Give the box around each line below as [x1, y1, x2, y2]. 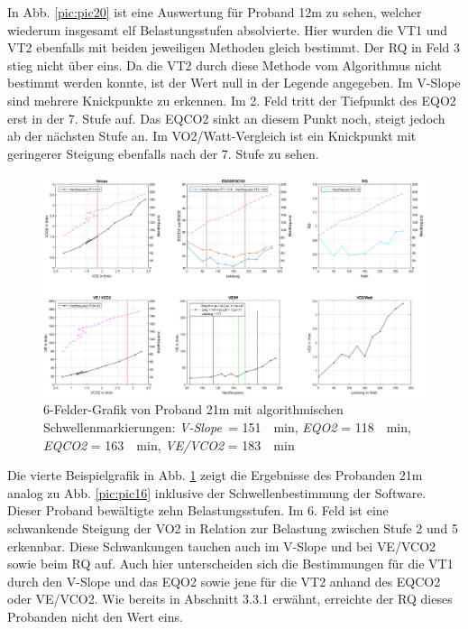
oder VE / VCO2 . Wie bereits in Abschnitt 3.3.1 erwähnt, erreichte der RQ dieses [7, 589, 453, 608]
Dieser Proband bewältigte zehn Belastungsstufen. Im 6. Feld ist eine [7, 501, 389, 520]
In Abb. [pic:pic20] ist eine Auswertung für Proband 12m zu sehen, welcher [7, 3, 422, 21]
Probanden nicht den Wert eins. [7, 607, 183, 625]
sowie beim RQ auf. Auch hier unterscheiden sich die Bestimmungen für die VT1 [7, 554, 454, 573]
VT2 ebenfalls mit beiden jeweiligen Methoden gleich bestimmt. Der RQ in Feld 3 [7, 38, 461, 57]
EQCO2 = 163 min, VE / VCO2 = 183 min [43, 435, 295, 454]
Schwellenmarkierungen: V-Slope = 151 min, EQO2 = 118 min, [43, 418, 411, 437]
